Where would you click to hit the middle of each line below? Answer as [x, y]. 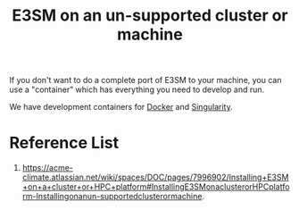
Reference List [64, 143]
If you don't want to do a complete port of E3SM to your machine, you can [145, 80]
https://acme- [48, 168]
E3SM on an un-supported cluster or [150, 16]
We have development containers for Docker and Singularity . [121, 107]
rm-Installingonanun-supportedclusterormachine [112, 197]
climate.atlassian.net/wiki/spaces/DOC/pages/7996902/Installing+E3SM [155, 177]
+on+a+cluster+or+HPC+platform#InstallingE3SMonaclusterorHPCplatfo [156, 187]
